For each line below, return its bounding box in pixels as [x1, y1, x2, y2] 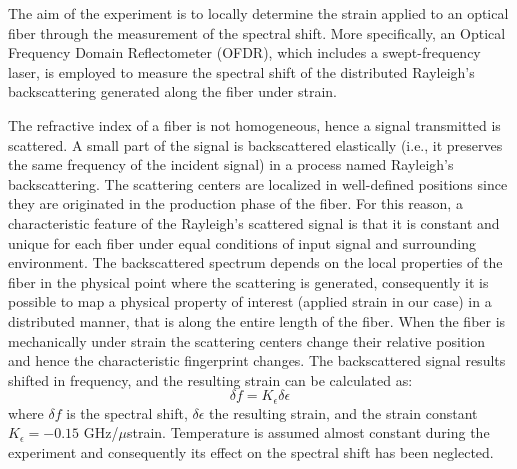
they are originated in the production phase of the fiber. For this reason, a [8, 193, 463, 214]
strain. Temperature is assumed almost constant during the [126, 422, 490, 443]
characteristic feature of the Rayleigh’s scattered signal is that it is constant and [8, 212, 500, 233]
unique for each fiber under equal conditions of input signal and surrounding [8, 232, 476, 253]
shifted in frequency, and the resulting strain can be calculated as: [8, 369, 413, 390]
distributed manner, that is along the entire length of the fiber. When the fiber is [8, 310, 506, 331]
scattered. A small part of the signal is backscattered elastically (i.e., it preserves [8, 134, 503, 155]
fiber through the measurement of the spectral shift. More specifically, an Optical [8, 22, 506, 43]
